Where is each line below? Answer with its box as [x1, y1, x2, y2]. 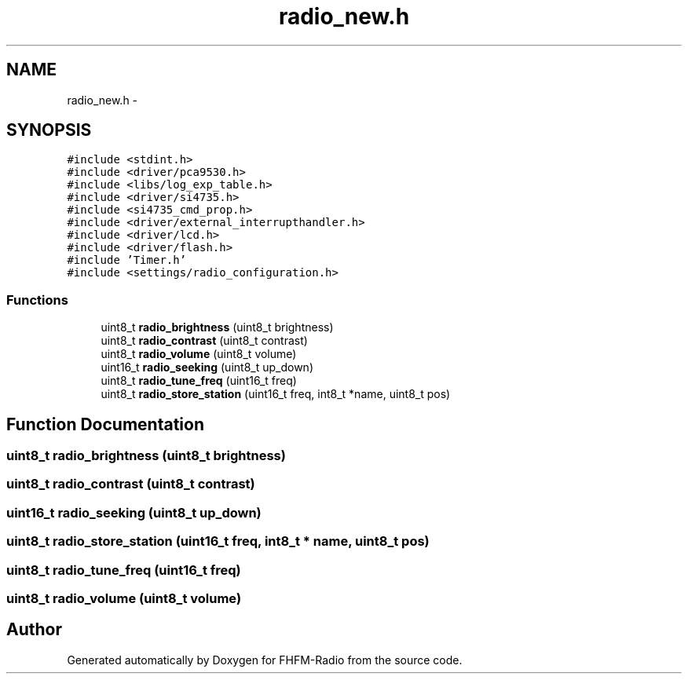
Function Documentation [6, 414, 204, 434]
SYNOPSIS [6, 120, 92, 141]
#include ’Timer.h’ [67, 254, 187, 267]
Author [6, 620, 62, 640]
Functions [6, 291, 68, 308]
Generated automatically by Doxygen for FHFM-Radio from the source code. [67, 653, 463, 667]
